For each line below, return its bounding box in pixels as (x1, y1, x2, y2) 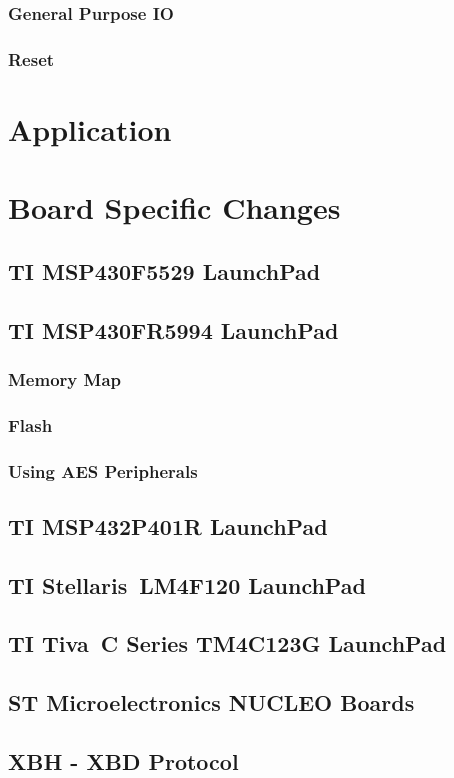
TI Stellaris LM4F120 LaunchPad (8, 569, 366, 600)
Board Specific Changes (8, 187, 341, 228)
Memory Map (8, 366, 121, 391)
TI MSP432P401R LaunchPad (8, 510, 328, 541)
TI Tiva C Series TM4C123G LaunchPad (8, 628, 447, 659)
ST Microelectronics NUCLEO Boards (8, 687, 415, 718)
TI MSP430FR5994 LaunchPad (8, 314, 339, 345)
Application (8, 108, 172, 149)
